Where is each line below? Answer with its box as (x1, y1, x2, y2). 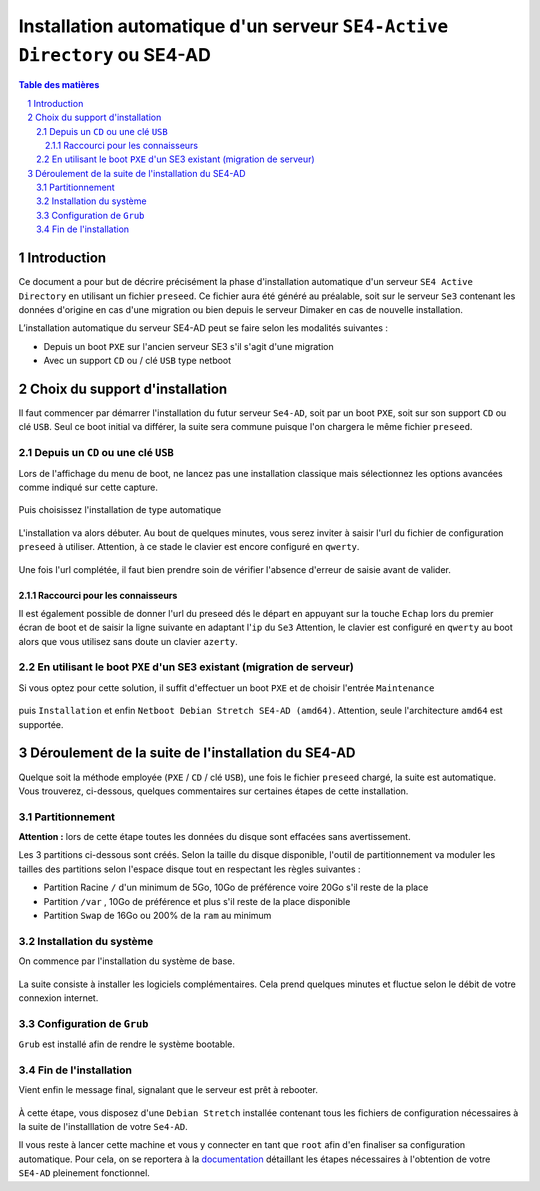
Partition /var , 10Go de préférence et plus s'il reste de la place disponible (43, 895, 351, 907)
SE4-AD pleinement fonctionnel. (18, 1167, 150, 1179)
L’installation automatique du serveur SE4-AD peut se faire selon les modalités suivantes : (18, 322, 389, 334)
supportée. (18, 718, 64, 730)
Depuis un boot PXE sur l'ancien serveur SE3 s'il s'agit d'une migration (43, 340, 334, 352)
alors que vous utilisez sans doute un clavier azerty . (18, 635, 239, 647)
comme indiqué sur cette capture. (18, 481, 159, 493)
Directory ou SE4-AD (18, 43, 212, 66)
